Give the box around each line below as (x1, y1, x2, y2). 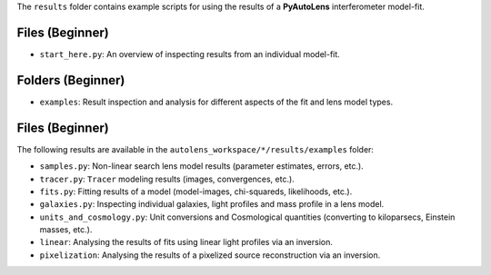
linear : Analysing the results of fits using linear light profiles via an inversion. (39, 237, 334, 248)
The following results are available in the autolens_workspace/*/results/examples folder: (16, 143, 375, 154)
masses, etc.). (39, 224, 93, 235)
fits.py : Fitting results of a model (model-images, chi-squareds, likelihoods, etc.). (39, 186, 353, 197)
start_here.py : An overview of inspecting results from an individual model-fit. (39, 48, 340, 59)
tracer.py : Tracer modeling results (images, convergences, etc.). (39, 173, 295, 184)
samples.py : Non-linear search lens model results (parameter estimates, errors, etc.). (39, 161, 364, 172)
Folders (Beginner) (16, 73, 125, 88)
